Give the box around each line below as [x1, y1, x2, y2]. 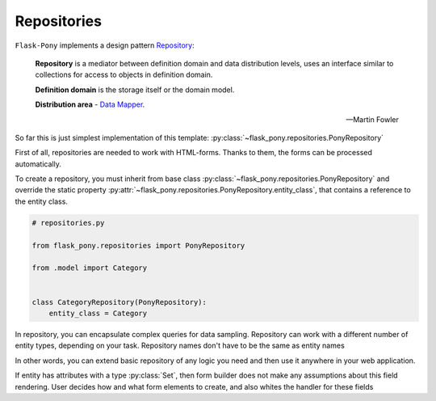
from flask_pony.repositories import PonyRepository [31, 241, 245, 250]
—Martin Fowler [346, 114, 399, 125]
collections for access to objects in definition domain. [35, 70, 213, 80]
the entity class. [15, 196, 69, 206]
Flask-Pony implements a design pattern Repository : [15, 40, 195, 50]
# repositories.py [31, 218, 105, 227]
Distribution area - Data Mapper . [35, 99, 145, 109]
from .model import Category [31, 264, 148, 272]
